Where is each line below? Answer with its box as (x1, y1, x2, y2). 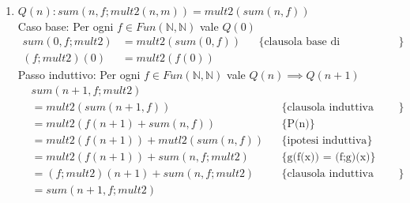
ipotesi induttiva (287, 134, 367, 146)
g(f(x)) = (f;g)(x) (287, 151, 371, 163)
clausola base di (264, 36, 340, 48)
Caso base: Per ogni (17, 17, 114, 34)
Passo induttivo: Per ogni (17, 66, 141, 83)
